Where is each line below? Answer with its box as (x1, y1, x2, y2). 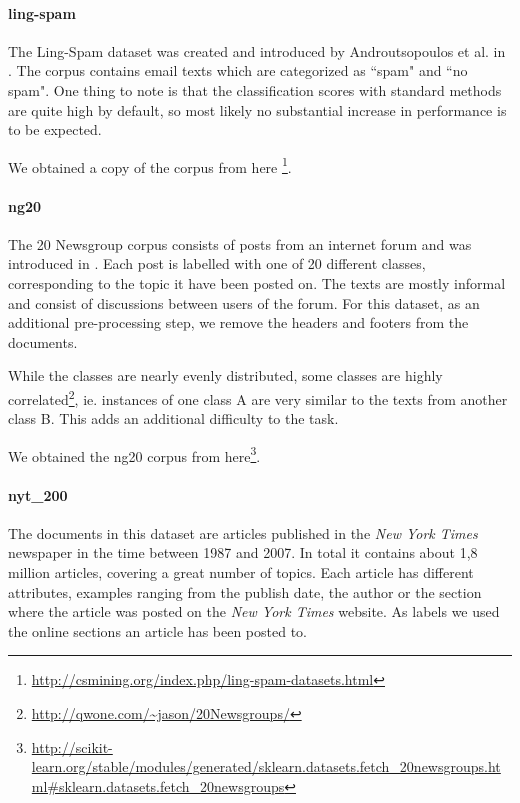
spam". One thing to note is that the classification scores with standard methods (8, 79, 502, 100)
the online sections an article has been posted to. (8, 620, 307, 641)
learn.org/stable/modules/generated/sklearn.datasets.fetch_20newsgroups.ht (31, 756, 501, 777)
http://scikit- (31, 736, 113, 757)
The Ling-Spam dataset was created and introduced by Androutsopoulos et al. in (8, 40, 506, 61)
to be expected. (8, 119, 102, 140)
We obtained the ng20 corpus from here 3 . (8, 442, 261, 466)
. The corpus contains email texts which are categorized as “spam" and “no (8, 60, 468, 81)
